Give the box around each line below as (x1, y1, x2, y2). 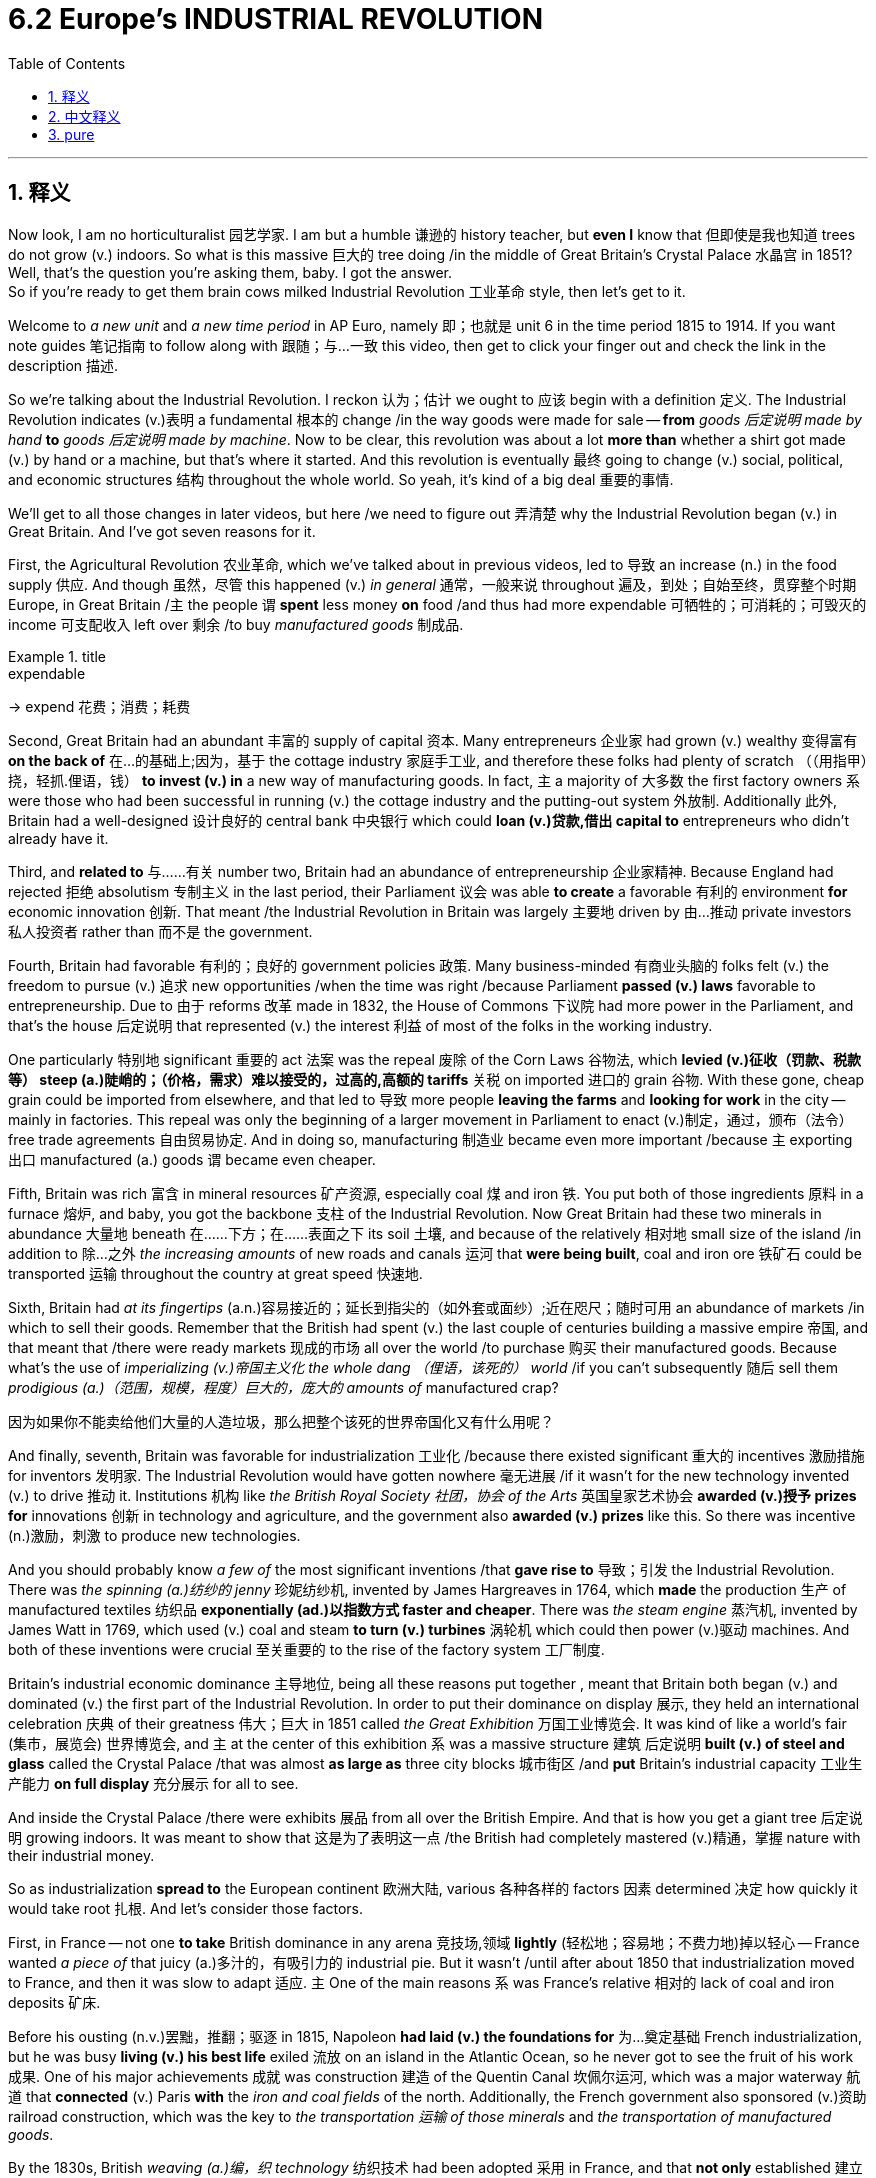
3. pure (48, 125, 95, 143)
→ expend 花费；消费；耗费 (8, 697, 191, 715)
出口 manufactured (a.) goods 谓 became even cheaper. (8, 1150, 376, 1168)
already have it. (8, 829, 109, 847)
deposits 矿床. (8, 1993, 101, 2011)
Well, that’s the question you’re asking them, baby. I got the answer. (8, 263, 453, 281)
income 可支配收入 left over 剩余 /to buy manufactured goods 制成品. (8, 615, 464, 633)
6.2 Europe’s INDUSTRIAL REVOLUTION (8, 2, 543, 36)
